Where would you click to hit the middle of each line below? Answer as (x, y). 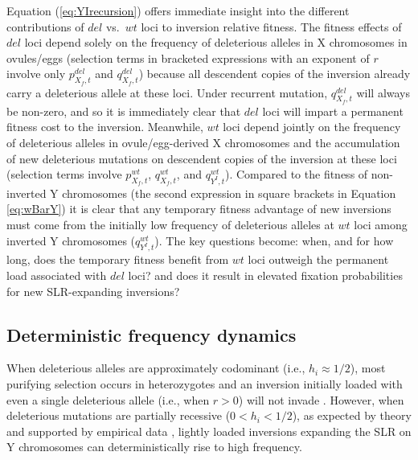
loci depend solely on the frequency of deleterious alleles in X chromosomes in (216, 42)
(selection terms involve (64, 174)
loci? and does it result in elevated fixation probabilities (265, 275)
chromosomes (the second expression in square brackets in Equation (229, 193)
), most (368, 368)
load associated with (57, 275)
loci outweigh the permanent (318, 259)
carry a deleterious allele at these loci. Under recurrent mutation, (167, 92)
